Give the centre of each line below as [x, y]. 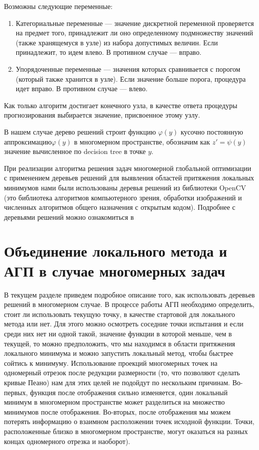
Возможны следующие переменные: [58, 6]
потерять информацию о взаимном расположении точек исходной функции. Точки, [129, 421]
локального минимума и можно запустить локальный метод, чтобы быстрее [119, 353]
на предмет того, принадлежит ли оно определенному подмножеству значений [134, 33]
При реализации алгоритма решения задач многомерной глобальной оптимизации [128, 168]
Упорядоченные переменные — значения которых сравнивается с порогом [128, 69]
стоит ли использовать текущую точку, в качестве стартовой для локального [120, 314]
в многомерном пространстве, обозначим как [142, 141]
